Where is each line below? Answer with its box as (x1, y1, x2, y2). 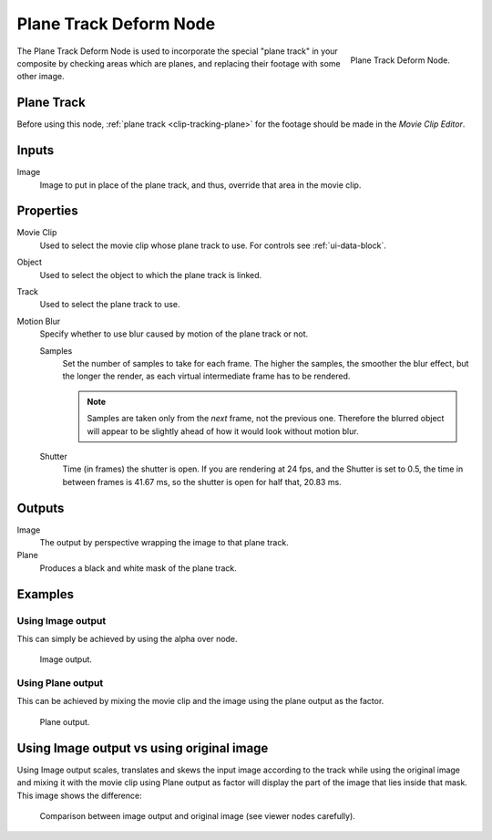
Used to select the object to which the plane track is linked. (39, 269, 262, 280)
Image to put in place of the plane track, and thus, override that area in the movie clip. (39, 179, 362, 191)
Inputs (16, 142, 55, 159)
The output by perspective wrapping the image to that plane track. (39, 536, 289, 547)
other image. (16, 71, 65, 82)
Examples (16, 586, 75, 602)
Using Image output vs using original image (16, 740, 269, 756)
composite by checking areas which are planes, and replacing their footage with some (16, 57, 341, 68)
